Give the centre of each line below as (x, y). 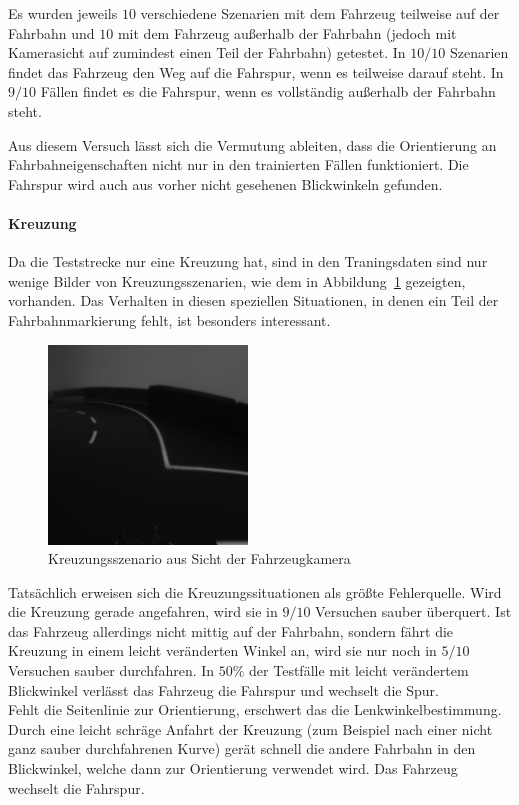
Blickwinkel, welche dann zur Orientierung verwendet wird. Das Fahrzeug (233, 768)
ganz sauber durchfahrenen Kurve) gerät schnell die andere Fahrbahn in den (242, 748)
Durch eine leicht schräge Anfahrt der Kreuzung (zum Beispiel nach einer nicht (250, 728)
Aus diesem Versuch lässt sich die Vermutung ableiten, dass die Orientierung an (252, 144)
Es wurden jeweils (63, 13)
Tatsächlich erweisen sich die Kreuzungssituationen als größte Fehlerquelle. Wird (255, 591)
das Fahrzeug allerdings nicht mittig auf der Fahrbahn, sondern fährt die (231, 630)
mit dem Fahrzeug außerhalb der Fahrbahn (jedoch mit (287, 32)
